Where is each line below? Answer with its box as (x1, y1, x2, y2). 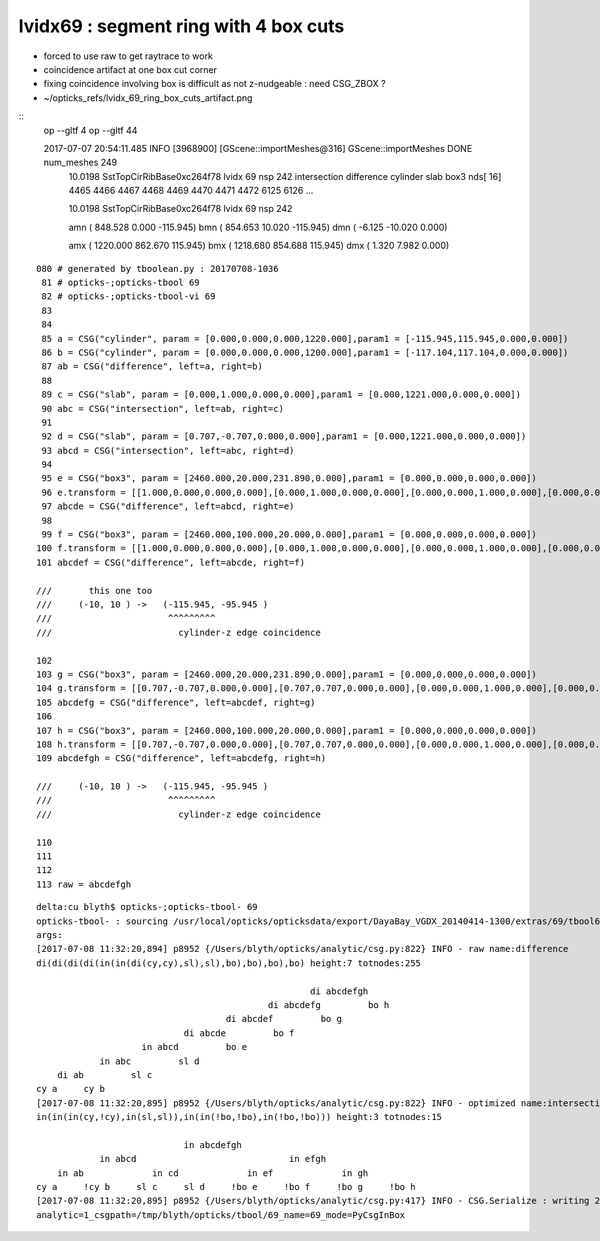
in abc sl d (99, 1055, 200, 1067)
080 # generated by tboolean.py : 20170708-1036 (36, 263, 279, 274)
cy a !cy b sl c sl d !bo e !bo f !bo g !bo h (36, 1181, 416, 1193)
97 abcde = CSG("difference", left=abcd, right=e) (41, 501, 295, 512)
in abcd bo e (141, 1041, 248, 1053)
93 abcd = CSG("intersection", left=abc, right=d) (41, 445, 295, 456)
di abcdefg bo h (267, 999, 390, 1010)
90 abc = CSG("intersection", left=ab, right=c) (41, 403, 285, 414)
